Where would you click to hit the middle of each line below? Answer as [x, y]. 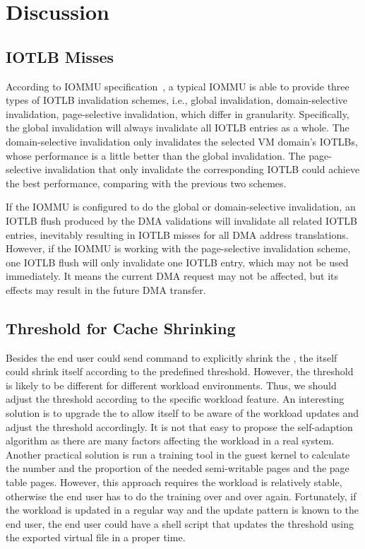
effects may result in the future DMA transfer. [106, 289]
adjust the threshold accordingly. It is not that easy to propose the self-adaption [179, 426]
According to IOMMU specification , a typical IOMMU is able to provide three [178, 86]
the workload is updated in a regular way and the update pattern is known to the [182, 510]
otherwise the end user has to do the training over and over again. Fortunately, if [181, 496]
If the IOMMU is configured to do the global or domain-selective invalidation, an [181, 207]
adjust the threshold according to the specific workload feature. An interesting [175, 399]
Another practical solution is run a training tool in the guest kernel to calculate [178, 454]
